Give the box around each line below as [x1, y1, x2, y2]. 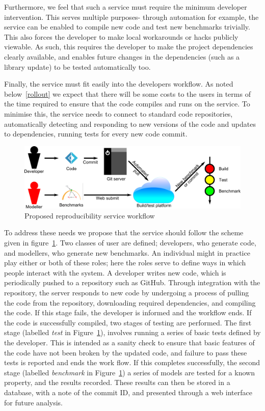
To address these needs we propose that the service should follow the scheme [4, 227, 244, 238]
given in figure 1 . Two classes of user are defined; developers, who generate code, [4, 237, 256, 248]
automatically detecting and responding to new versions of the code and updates [4, 118, 256, 129]
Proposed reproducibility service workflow [24, 210, 155, 221]
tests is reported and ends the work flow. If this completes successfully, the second [4, 357, 260, 368]
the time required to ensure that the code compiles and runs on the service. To [4, 98, 250, 109]
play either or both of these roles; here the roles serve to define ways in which [4, 257, 246, 268]
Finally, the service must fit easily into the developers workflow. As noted [4, 78, 233, 89]
